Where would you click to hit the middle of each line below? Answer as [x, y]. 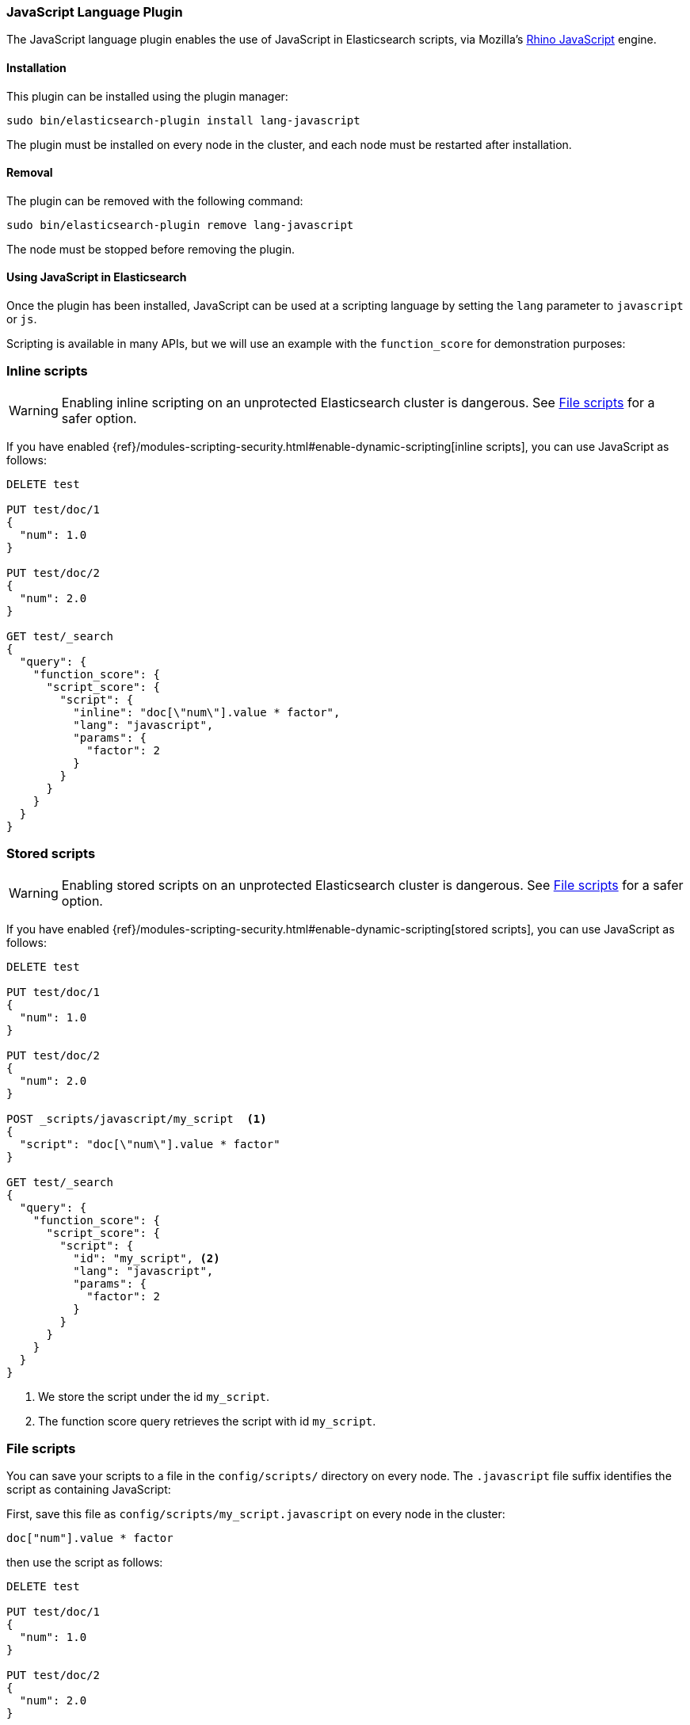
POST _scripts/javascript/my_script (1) [137, 1118]
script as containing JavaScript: [89, 1490]
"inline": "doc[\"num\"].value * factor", [207, 712]
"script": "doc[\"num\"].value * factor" [150, 1144]
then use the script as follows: [85, 1563]
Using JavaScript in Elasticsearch [97, 277]
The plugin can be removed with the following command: [155, 200]
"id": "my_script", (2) [147, 1258]
